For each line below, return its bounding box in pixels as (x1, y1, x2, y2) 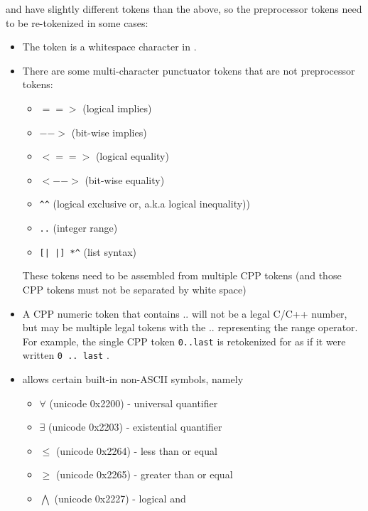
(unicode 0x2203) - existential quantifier (48, 419, 222, 434)
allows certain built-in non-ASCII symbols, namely (22, 372, 244, 386)
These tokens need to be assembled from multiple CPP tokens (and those (22, 268, 342, 283)
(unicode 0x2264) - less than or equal (55, 443, 217, 458)
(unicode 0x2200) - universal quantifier (49, 395, 218, 410)
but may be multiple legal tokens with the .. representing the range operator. (22, 320, 358, 335)
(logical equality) (95, 149, 169, 163)
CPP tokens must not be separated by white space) (22, 281, 247, 296)
